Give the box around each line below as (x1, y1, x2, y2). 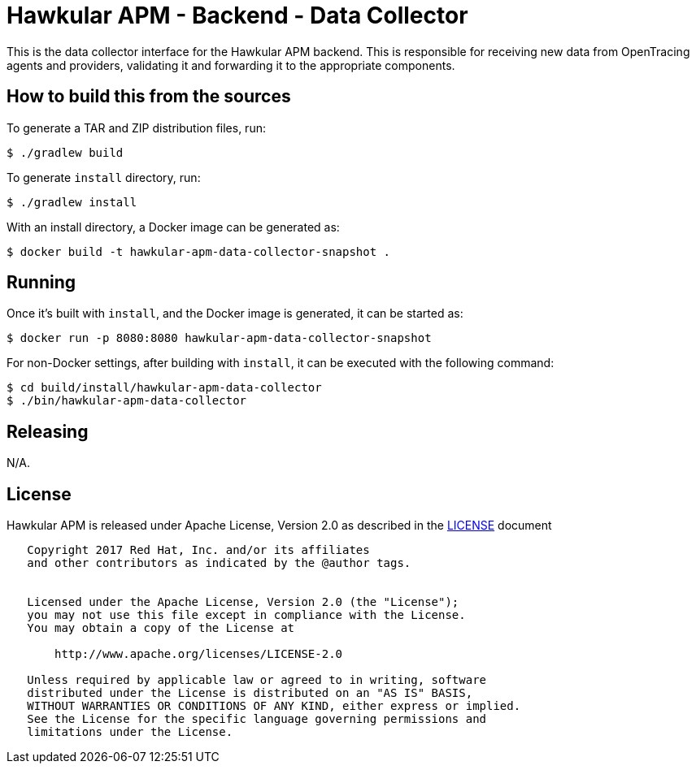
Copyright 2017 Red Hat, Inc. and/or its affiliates (27, 543, 370, 557)
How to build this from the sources (7, 86, 291, 107)
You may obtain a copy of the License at (27, 621, 295, 635)
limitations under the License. (27, 725, 233, 739)
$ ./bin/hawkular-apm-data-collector (7, 394, 247, 408)
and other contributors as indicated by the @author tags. (27, 556, 411, 570)
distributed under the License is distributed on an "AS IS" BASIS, (27, 686, 473, 700)
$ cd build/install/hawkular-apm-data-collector (7, 381, 322, 395)
